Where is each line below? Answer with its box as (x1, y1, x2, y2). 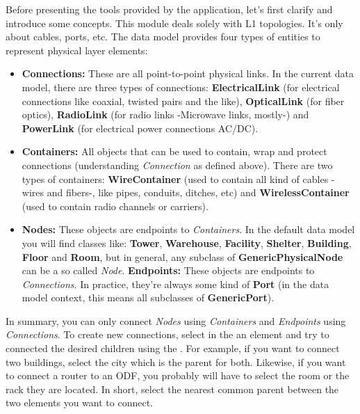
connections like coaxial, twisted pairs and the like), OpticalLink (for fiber (22, 93, 345, 108)
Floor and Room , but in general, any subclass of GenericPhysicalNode (22, 249, 343, 264)
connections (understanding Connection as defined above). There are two (22, 157, 333, 172)
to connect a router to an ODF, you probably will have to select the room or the (6, 368, 350, 383)
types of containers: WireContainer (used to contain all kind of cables (22, 171, 329, 186)
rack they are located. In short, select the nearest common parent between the (6, 381, 339, 396)
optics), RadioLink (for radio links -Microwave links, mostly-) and (22, 107, 309, 122)
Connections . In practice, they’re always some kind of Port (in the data (22, 276, 329, 291)
